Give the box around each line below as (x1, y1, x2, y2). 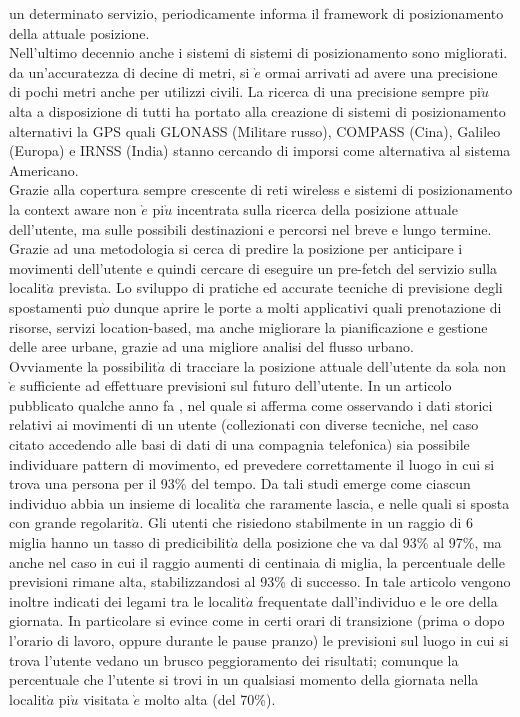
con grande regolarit (9, 512, 133, 533)
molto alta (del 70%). (144, 688, 276, 709)
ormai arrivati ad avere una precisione (265, 61, 498, 82)
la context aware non (9, 198, 137, 219)
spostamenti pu (9, 296, 103, 317)
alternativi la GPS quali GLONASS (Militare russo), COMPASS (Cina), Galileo (9, 120, 501, 141)
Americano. (9, 159, 79, 180)
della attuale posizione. (9, 22, 150, 43)
